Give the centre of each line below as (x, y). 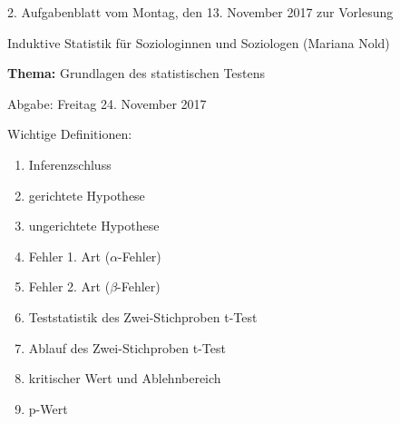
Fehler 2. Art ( (69, 286)
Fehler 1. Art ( (69, 256)
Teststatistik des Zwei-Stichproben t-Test (143, 316)
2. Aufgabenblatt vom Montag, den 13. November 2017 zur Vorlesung (200, 12)
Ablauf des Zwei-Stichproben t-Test (127, 347)
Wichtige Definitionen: (70, 134)
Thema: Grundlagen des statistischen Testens (137, 73)
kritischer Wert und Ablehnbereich (125, 378)
